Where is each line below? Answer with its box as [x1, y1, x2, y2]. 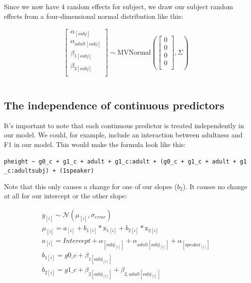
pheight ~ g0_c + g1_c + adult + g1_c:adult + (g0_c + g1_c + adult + [4, 158, 236, 165]
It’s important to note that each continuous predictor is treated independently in [4, 120, 244, 130]
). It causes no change [183, 181, 248, 191]
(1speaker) [59, 167, 94, 175]
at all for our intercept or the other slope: [4, 191, 127, 201]
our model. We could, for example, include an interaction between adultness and [4, 130, 243, 140]
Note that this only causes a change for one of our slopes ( [4, 181, 177, 191]
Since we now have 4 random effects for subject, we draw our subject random [4, 1, 233, 11]
